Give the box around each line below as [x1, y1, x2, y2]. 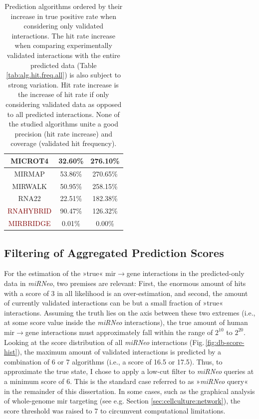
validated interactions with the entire [6, 49, 120, 60]
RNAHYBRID [7, 205, 52, 216]
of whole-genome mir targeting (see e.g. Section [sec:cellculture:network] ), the [4, 395, 241, 406]
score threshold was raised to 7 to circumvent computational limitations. [4, 405, 226, 415]
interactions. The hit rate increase [11, 30, 116, 40]
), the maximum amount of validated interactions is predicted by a [17, 346, 222, 357]
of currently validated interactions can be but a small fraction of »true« [4, 297, 224, 308]
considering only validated [23, 20, 104, 31]
